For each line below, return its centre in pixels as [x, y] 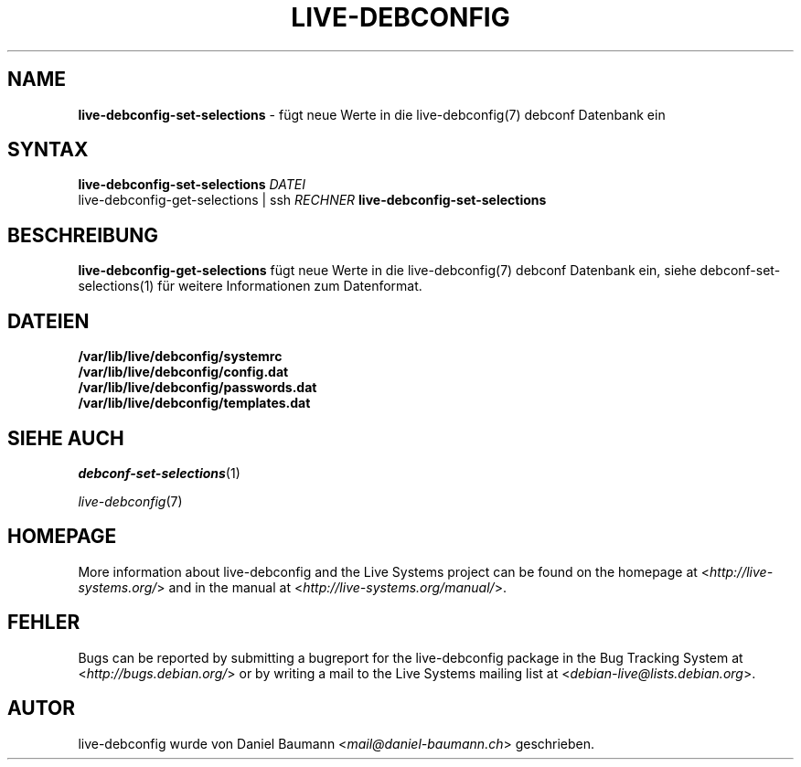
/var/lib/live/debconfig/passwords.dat [198, 388]
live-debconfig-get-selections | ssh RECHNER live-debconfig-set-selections [312, 200]
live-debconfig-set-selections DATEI [192, 185]
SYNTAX [48, 150]
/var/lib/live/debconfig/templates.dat [194, 403]
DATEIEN [48, 321]
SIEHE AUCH [66, 438]
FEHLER [44, 623]
